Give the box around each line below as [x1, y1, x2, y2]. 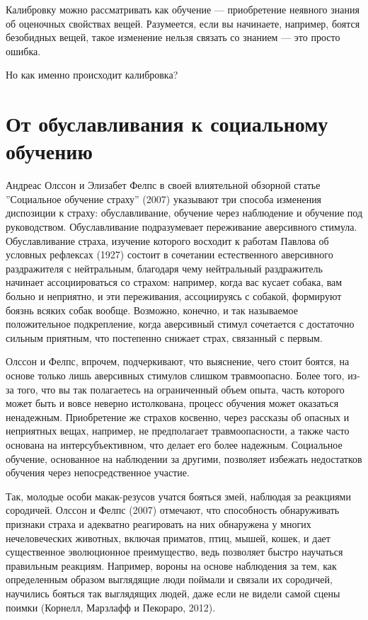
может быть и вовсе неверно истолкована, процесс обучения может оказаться [6, 396, 339, 411]
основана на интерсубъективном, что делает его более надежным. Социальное [6, 437, 343, 452]
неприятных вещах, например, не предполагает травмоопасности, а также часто [6, 423, 350, 438]
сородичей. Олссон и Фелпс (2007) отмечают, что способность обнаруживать [6, 503, 340, 517]
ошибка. [6, 43, 41, 58]
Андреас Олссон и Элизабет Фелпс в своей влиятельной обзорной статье [6, 178, 321, 193]
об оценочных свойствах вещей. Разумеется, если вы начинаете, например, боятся [6, 16, 360, 30]
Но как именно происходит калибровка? [6, 67, 178, 82]
